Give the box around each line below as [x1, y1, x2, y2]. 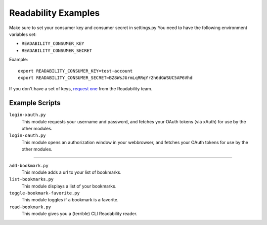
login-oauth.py [9, 133, 46, 138]
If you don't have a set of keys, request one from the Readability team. [9, 86, 153, 92]
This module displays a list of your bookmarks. [21, 183, 117, 189]
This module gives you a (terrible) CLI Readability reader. [21, 211, 138, 217]
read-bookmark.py [9, 204, 51, 210]
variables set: [9, 31, 37, 37]
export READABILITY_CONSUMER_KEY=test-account [18, 68, 133, 74]
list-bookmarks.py [9, 177, 54, 182]
